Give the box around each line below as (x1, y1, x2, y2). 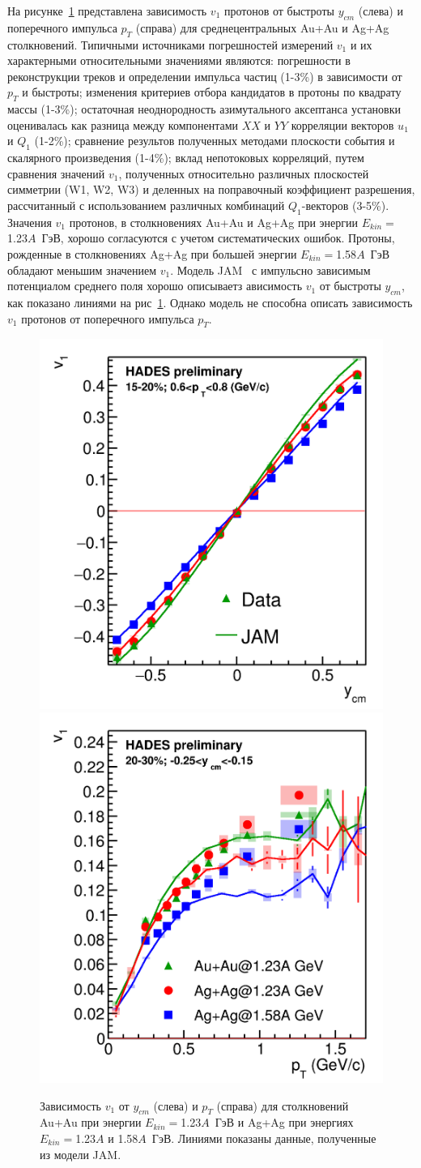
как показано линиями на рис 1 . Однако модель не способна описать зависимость (7, 293, 413, 310)
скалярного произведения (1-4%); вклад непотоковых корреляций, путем (7, 149, 364, 166)
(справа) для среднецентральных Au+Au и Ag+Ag (135, 19, 389, 36)
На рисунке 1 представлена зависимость (7, 2, 207, 19)
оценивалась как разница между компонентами (7, 116, 239, 133)
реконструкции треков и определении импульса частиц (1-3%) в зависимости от (7, 67, 402, 84)
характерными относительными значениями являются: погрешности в (7, 52, 351, 69)
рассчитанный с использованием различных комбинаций (7, 196, 285, 213)
